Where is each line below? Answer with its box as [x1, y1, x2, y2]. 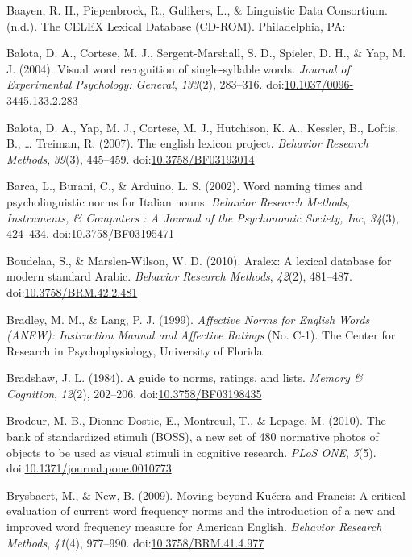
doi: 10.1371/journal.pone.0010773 [6, 459, 172, 476]
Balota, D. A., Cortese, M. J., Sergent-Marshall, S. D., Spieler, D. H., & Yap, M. [6, 44, 406, 61]
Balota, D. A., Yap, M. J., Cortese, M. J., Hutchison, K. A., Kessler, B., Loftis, [6, 118, 399, 135]
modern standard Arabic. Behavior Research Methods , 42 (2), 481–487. [6, 268, 352, 285]
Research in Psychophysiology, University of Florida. [6, 342, 266, 359]
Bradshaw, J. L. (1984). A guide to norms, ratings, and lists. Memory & [6, 369, 363, 386]
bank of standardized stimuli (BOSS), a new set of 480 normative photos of [6, 428, 379, 445]
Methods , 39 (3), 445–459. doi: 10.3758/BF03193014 [6, 150, 255, 167]
